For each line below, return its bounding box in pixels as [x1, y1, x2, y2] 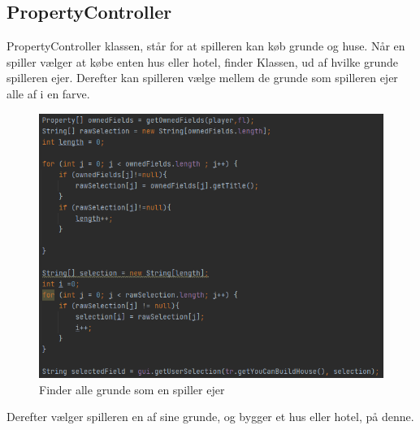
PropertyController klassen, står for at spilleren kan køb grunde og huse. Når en [6, 37, 405, 54]
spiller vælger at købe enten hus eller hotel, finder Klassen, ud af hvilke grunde [6, 53, 398, 70]
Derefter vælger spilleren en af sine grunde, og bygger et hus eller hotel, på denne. [6, 408, 414, 425]
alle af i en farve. [6, 85, 90, 102]
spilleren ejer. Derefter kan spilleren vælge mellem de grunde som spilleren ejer [6, 69, 398, 86]
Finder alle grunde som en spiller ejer [39, 380, 225, 397]
